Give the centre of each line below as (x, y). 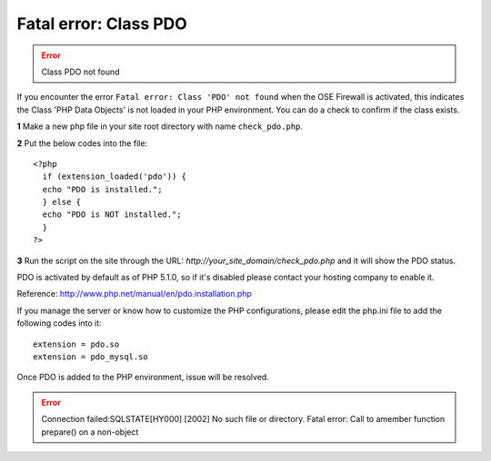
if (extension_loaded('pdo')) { (114, 177)
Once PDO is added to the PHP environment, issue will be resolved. (143, 378)
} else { (62, 202)
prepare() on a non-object (90, 432)
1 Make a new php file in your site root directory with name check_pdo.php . (160, 126)
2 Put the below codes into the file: (82, 143)
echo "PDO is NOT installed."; (112, 215)
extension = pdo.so (76, 344)
